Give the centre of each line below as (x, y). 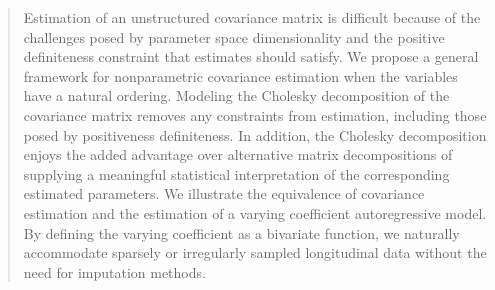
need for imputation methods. (114, 271)
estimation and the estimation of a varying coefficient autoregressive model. (255, 212)
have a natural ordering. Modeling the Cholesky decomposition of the (236, 95)
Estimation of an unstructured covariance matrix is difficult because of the (252, 17)
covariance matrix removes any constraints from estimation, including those (255, 114)
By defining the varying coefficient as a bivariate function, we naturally (241, 232)
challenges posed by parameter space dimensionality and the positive (234, 36)
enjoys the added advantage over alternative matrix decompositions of (238, 154)
